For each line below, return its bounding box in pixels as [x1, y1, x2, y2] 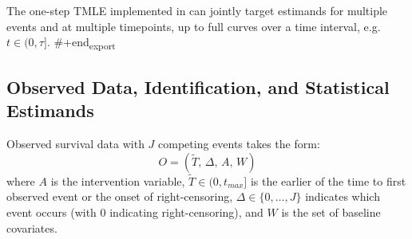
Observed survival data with [6, 135, 145, 151]
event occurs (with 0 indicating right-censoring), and [6, 203, 263, 220]
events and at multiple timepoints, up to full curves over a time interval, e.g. [6, 18, 381, 34]
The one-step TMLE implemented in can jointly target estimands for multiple [6, 2, 388, 18]
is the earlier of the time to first [250, 172, 406, 189]
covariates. [6, 219, 57, 236]
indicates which [305, 188, 380, 205]
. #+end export [46, 33, 116, 52]
